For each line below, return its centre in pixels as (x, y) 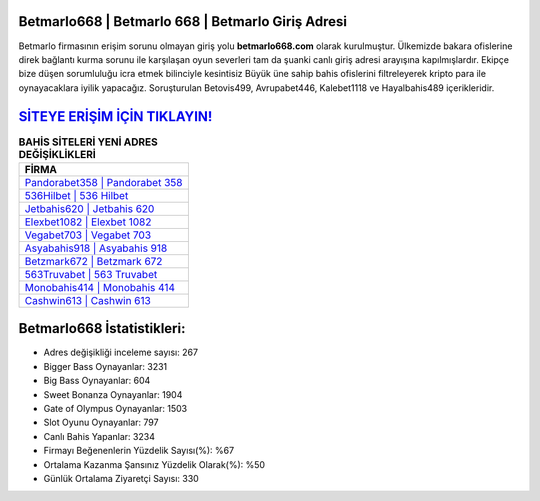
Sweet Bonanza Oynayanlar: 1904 (113, 394)
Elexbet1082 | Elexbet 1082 (88, 222)
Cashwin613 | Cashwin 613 (88, 300)
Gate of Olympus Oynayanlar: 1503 (115, 409)
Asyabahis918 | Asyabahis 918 (96, 248)
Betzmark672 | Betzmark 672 (93, 261)
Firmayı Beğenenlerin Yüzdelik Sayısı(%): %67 (139, 451)
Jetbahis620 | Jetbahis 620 (89, 208)
